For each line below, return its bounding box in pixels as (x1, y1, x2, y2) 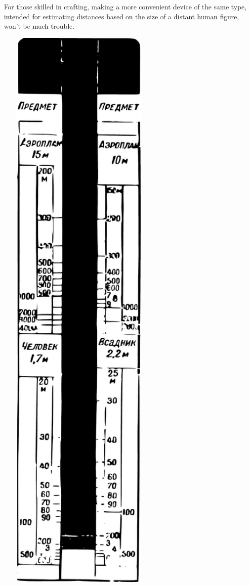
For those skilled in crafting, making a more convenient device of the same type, (4, 1, 247, 11)
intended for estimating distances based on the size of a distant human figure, (4, 11, 239, 21)
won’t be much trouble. (4, 21, 75, 31)
